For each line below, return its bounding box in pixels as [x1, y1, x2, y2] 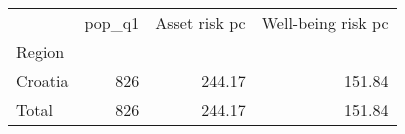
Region [16, 40, 65, 63]
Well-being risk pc [261, 11, 389, 34]
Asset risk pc [155, 11, 246, 34]
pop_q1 [84, 11, 140, 34]
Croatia [16, 69, 69, 92]
